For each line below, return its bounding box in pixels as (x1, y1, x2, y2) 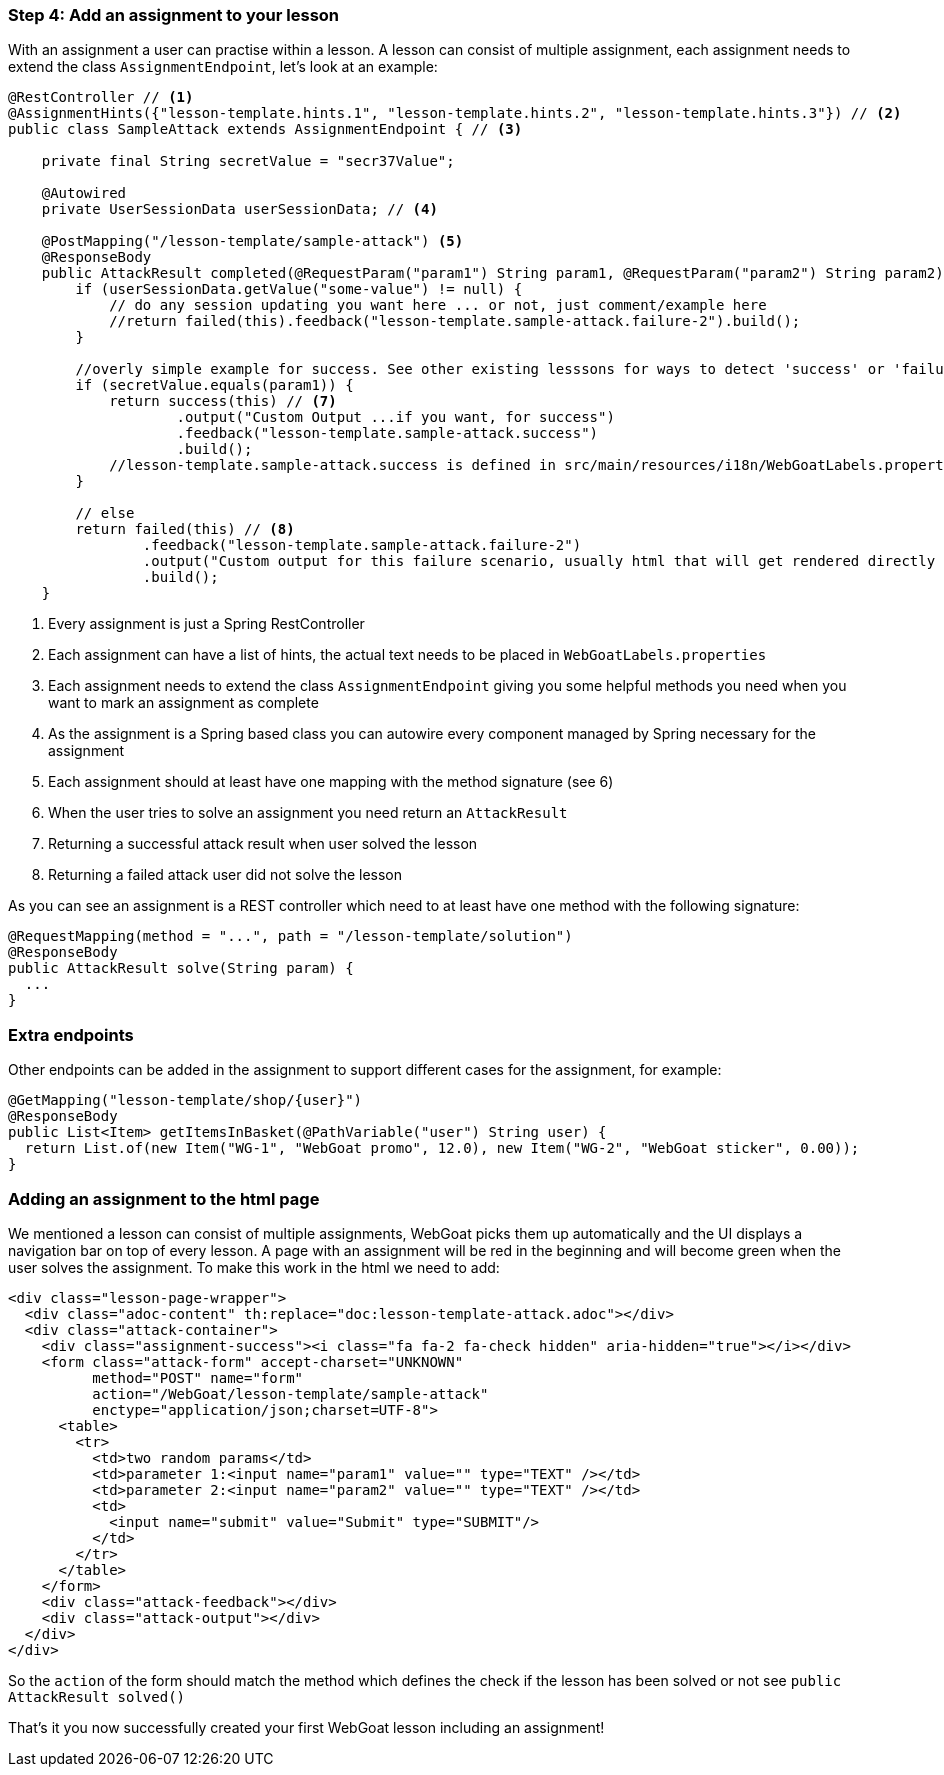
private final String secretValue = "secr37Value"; (41, 153, 455, 170)
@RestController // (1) (8, 89, 194, 106)
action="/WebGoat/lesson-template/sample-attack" (92, 1385, 489, 1402)
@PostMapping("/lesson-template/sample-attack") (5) (41, 233, 464, 250)
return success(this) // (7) (109, 393, 337, 410)
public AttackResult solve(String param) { (8, 960, 354, 977)
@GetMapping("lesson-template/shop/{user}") (8, 1092, 363, 1109)
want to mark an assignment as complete (48, 694, 319, 712)
